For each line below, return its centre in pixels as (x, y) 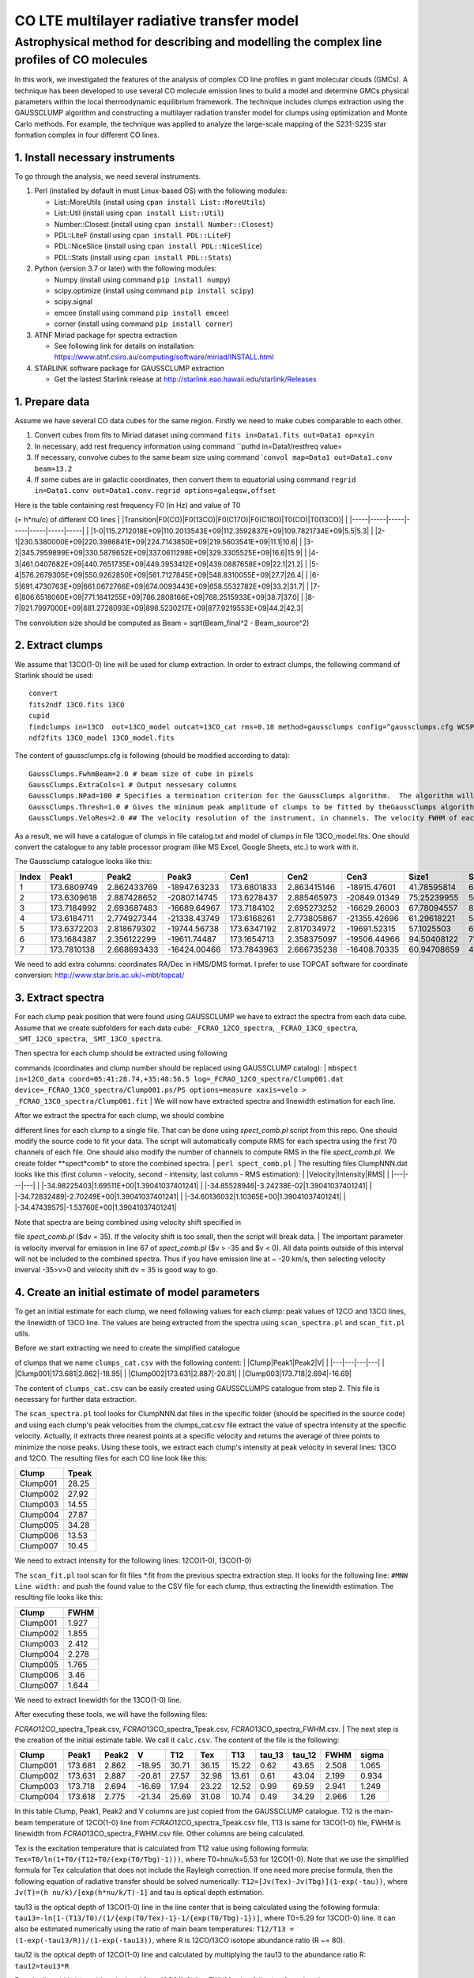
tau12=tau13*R (42, 1966)
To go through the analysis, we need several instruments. (108, 176)
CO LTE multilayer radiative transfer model (157, 21)
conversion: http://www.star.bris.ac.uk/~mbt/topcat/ (100, 975)
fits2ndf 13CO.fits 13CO (77, 705)
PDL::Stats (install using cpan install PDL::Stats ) (143, 257)
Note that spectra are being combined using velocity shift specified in (128, 1222)
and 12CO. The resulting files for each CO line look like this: (111, 1458)
